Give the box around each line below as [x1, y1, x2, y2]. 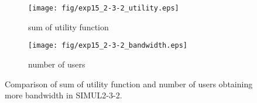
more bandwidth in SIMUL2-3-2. [5, 89, 122, 101]
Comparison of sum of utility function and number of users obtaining [5, 77, 253, 90]
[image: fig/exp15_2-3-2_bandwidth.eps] [28, 41, 188, 50]
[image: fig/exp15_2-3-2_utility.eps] [28, 4, 179, 12]
